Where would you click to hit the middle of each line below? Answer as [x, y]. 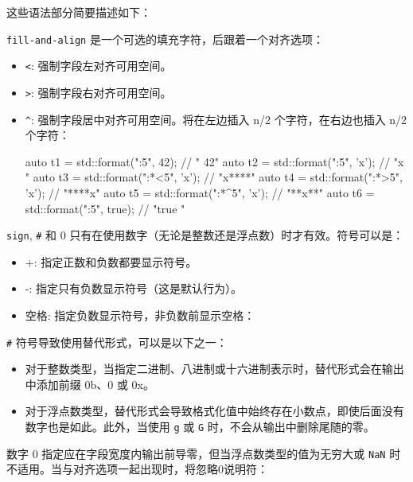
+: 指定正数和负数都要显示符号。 [111, 261]
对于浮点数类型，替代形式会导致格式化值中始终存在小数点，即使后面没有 [214, 411]
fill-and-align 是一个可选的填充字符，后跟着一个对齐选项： [165, 39]
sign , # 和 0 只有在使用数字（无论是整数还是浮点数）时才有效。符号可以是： [205, 235]
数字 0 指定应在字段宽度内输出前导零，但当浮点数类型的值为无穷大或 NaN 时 [204, 453]
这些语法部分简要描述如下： [79, 12]
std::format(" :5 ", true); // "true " [105, 208]
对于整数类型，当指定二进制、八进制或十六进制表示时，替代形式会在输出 [214, 369]
